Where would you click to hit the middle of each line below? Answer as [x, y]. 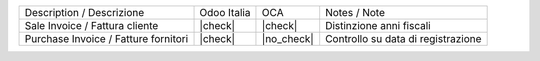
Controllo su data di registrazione [403, 38]
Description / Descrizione [84, 12]
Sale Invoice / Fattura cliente [91, 25]
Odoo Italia [225, 12]
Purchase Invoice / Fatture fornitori [106, 38]
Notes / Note [355, 12]
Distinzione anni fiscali [378, 25]
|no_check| [287, 38]
